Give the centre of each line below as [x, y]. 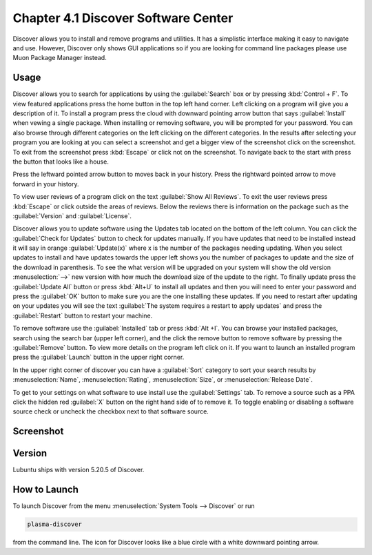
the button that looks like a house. [61, 162]
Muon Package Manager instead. [60, 58]
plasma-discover [55, 524]
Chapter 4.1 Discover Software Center [123, 18]
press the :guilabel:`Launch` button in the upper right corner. [99, 357]
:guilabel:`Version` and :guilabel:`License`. [72, 216]
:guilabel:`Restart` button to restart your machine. [83, 315]
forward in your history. [46, 184]
